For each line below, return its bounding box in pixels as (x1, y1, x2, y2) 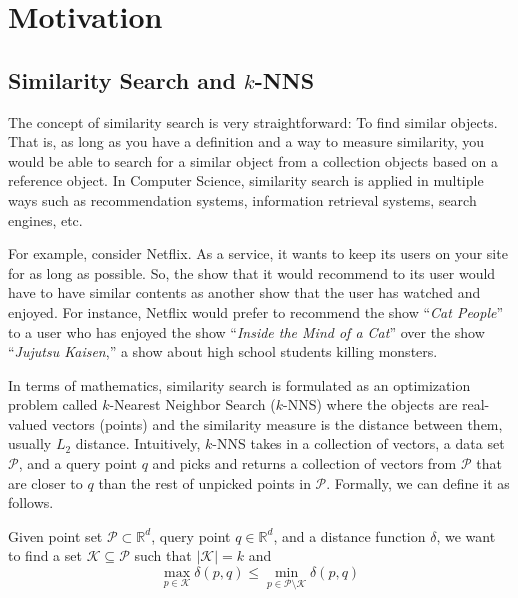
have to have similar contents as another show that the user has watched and (8, 282, 481, 303)
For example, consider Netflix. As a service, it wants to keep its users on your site (8, 243, 508, 264)
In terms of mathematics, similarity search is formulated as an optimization (8, 374, 471, 395)
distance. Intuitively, (75, 433, 201, 454)
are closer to (8, 472, 83, 493)
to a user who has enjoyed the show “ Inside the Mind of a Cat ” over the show (8, 321, 485, 342)
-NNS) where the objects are (283, 394, 458, 415)
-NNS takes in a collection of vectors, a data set (212, 433, 505, 454)
